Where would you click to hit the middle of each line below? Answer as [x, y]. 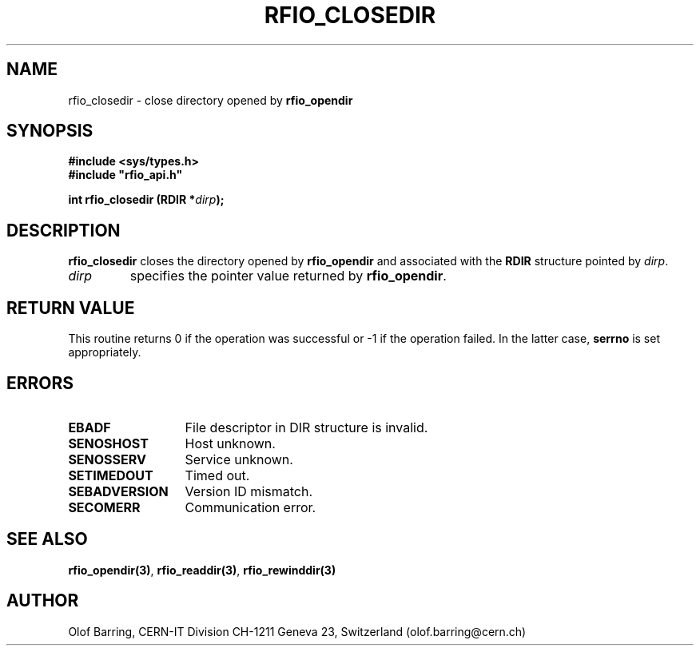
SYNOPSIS [50, 131]
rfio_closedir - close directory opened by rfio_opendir [211, 100]
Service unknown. [239, 459]
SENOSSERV [107, 459]
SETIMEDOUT [111, 475]
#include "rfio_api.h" [125, 175]
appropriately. [105, 352]
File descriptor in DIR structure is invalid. [306, 427]
